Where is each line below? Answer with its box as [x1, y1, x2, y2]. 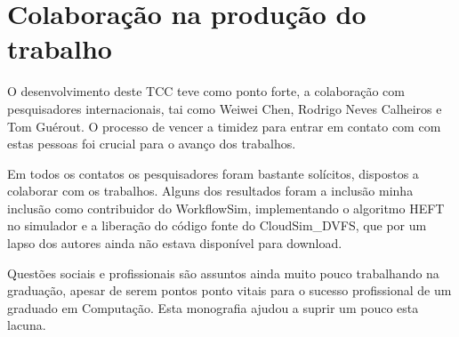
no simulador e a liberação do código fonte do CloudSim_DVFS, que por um [7, 216, 427, 235]
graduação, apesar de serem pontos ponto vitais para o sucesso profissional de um [7, 281, 452, 300]
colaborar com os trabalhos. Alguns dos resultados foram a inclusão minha [7, 181, 414, 200]
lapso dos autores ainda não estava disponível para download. [7, 234, 342, 253]
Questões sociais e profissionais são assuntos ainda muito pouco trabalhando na [7, 263, 439, 282]
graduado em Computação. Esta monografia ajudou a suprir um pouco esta [7, 298, 419, 317]
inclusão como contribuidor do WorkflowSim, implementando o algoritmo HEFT [7, 198, 445, 217]
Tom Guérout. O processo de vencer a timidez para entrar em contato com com [7, 116, 441, 135]
